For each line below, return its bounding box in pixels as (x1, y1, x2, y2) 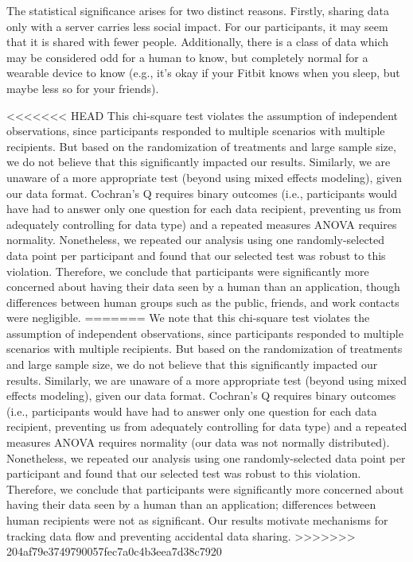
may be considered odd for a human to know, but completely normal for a (6, 48, 368, 65)
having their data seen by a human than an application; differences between (6, 496, 376, 513)
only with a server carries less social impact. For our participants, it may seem (6, 17, 388, 34)
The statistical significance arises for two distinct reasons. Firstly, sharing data (6, 2, 390, 18)
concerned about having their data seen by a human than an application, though (6, 278, 400, 295)
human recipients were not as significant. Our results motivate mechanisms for (6, 512, 388, 528)
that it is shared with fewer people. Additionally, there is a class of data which (6, 33, 389, 50)
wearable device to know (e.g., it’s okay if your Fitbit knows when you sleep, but (6, 64, 400, 81)
